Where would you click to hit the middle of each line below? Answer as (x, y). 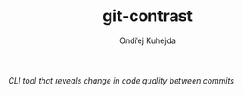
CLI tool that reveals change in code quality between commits (121, 80)
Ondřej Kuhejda (148, 40)
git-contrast (148, 16)
